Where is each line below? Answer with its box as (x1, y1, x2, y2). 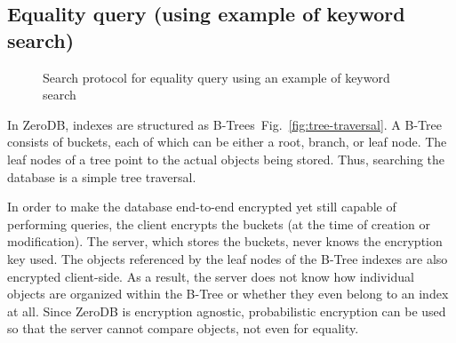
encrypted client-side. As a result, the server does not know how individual (7, 267, 414, 285)
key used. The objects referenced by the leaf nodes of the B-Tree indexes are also (7, 249, 448, 267)
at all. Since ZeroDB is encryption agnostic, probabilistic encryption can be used (7, 301, 446, 320)
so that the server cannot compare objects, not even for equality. (7, 319, 359, 338)
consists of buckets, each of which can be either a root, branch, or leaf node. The (7, 132, 447, 151)
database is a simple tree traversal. (7, 167, 196, 186)
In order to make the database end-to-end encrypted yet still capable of (7, 197, 396, 216)
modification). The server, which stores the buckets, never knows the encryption (7, 232, 443, 251)
